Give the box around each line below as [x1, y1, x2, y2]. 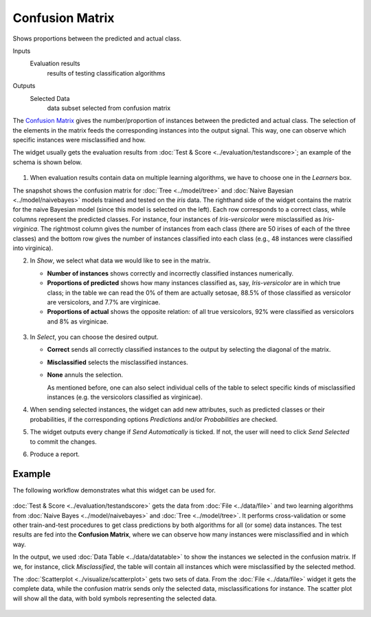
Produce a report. [30, 450, 80, 458]
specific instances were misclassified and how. [12, 136, 146, 144]
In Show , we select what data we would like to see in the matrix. [30, 256, 211, 265]
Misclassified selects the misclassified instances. [47, 358, 188, 366]
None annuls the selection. [47, 371, 124, 379]
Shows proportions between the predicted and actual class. [12, 34, 182, 43]
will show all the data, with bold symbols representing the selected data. [12, 594, 217, 603]
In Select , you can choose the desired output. [30, 333, 159, 341]
